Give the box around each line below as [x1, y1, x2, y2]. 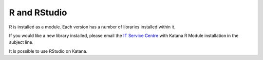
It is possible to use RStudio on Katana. [9, 48, 88, 54]
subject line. [9, 39, 34, 45]
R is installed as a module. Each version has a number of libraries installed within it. [9, 24, 176, 30]
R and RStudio [9, 7, 67, 18]
